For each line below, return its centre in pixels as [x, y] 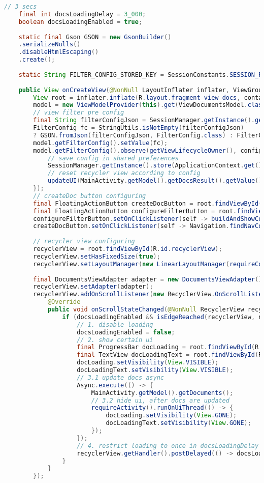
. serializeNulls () [49, 45]
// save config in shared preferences [113, 158]
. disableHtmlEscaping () [59, 52]
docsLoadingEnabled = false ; [126, 332]
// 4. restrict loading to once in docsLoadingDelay [168, 446]
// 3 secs [21, 7]
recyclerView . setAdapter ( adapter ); [93, 287]
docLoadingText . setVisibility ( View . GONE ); [178, 423]
